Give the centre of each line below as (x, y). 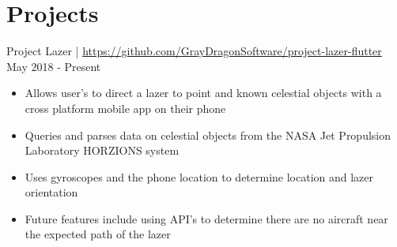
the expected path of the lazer (98, 234)
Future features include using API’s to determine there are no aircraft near (206, 218)
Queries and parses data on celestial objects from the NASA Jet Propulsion (208, 135)
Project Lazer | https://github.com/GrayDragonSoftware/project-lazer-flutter (194, 51)
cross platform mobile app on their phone (125, 108)
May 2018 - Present (54, 66)
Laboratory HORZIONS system (102, 150)
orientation (51, 192)
